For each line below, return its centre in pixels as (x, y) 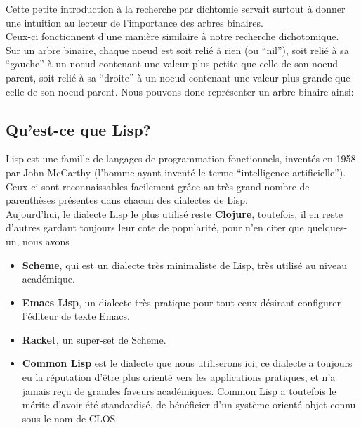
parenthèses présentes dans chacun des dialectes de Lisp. (127, 200)
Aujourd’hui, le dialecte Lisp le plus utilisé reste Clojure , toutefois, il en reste (174, 213)
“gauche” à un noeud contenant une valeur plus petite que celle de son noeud (172, 64)
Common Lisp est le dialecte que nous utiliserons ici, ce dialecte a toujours (187, 363)
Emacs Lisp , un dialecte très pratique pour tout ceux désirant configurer (181, 302)
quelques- (327, 227)
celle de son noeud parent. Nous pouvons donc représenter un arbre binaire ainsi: (180, 91)
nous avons (46, 241)
